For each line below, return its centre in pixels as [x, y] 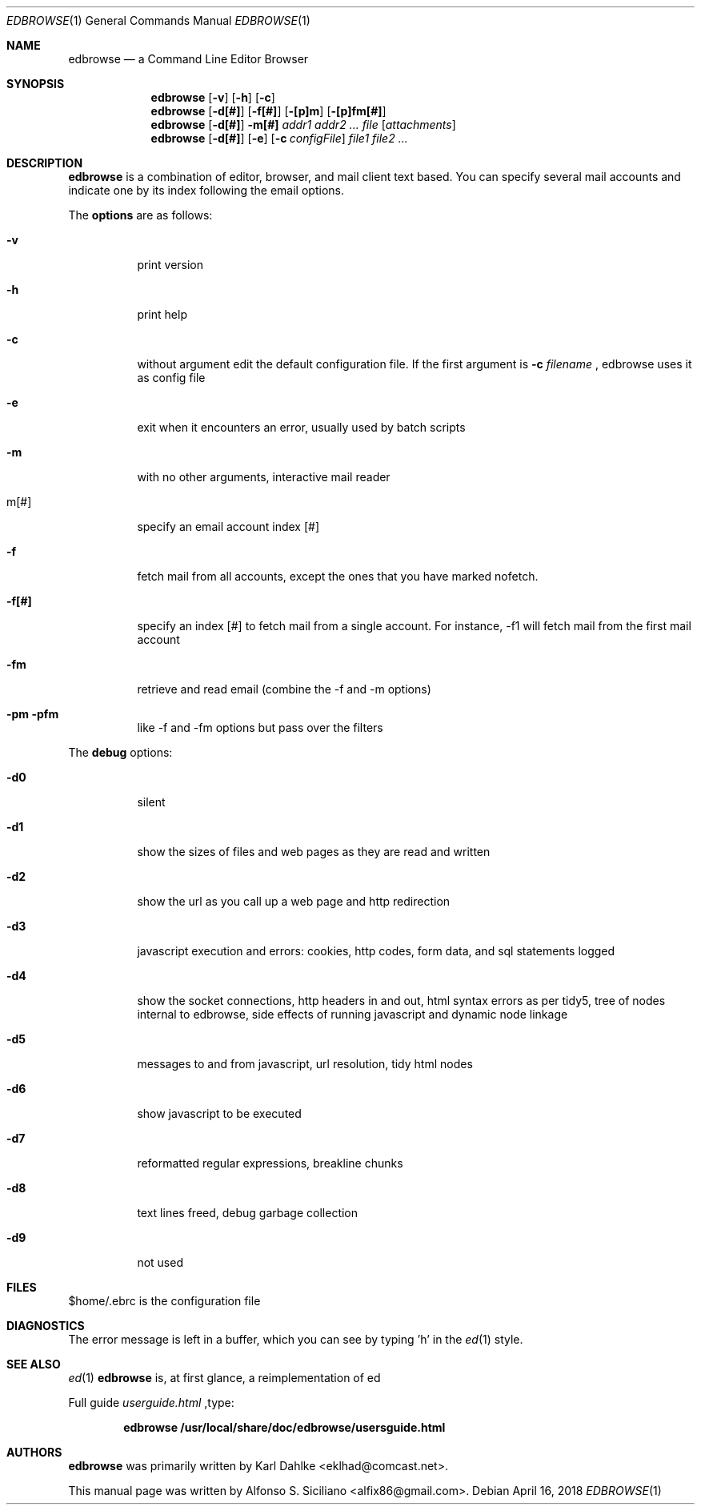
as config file [171, 378]
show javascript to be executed [219, 1113]
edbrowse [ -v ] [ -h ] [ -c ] [213, 97]
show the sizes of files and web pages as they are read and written [314, 852]
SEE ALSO [34, 1364]
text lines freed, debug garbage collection [248, 1213]
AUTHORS [34, 1452]
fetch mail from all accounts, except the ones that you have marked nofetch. [338, 576]
